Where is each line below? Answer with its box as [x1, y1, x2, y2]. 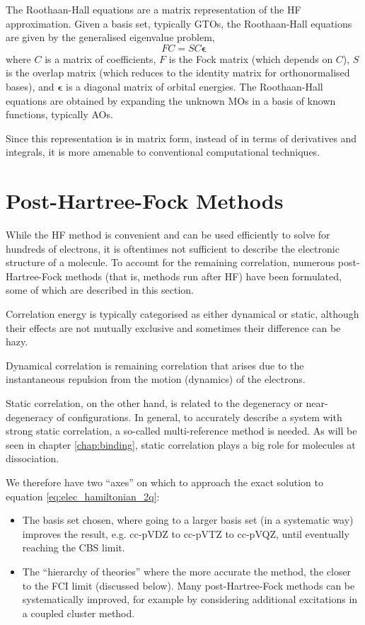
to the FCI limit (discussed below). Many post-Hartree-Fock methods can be [22, 578, 355, 592]
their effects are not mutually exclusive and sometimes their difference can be [6, 320, 341, 335]
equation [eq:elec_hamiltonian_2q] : [6, 488, 160, 503]
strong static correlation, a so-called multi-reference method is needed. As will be [6, 423, 357, 438]
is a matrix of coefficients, [45, 51, 156, 66]
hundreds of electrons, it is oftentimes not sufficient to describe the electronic [6, 241, 340, 256]
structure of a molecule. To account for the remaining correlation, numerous [6, 255, 335, 270]
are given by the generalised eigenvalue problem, [6, 30, 215, 45]
